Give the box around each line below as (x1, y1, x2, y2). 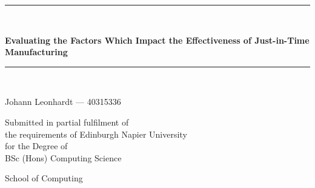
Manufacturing (5, 45, 68, 58)
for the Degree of (5, 139, 68, 152)
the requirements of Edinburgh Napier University (5, 127, 187, 140)
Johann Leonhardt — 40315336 (5, 95, 121, 108)
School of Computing (5, 172, 83, 184)
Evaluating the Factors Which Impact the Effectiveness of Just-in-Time (5, 33, 310, 46)
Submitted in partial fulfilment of (5, 115, 129, 128)
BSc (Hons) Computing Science (5, 151, 122, 164)
